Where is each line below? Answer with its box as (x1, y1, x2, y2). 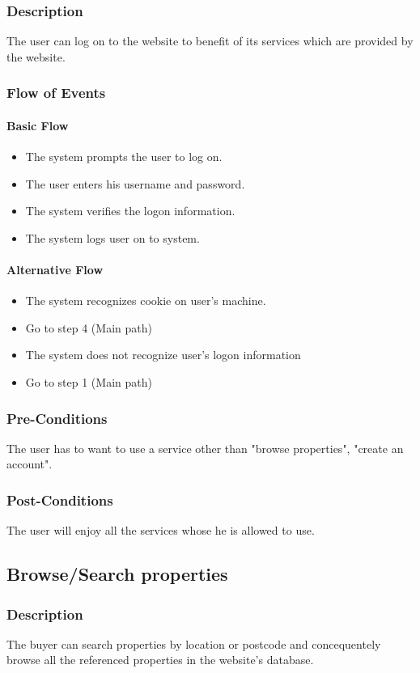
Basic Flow (6, 116, 69, 133)
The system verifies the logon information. (25, 202, 235, 219)
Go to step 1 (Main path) (25, 374, 152, 390)
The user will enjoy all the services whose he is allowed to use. (6, 522, 315, 539)
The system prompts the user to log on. (25, 148, 223, 165)
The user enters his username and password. (25, 175, 245, 192)
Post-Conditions (6, 489, 113, 510)
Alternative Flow (6, 261, 104, 278)
